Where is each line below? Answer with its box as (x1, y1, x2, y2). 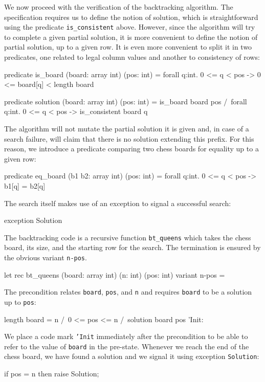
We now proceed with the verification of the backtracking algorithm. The (4, 2, 233, 12)
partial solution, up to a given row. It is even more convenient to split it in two (4, 41, 252, 52)
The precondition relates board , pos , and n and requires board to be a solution (4, 286, 252, 297)
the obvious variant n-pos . (4, 252, 87, 262)
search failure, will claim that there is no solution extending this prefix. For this (4, 133, 254, 144)
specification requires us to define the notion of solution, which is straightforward (4, 11, 258, 22)
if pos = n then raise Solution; (4, 368, 99, 379)
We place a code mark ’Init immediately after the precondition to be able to (4, 331, 248, 342)
